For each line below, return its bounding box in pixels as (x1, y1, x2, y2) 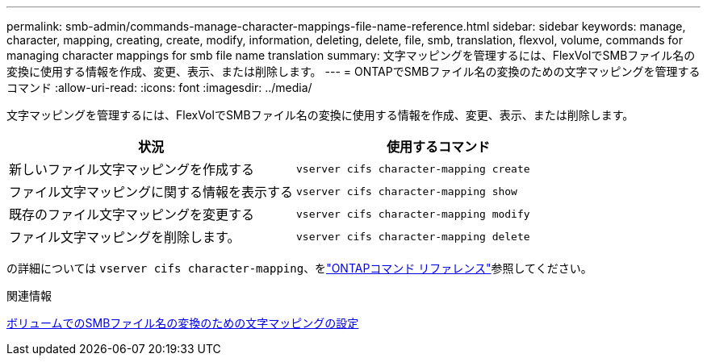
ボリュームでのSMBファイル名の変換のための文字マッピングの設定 (6, 316, 359, 330)
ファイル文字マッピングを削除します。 (9, 229, 241, 245)
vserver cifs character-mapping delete (296, 230, 530, 243)
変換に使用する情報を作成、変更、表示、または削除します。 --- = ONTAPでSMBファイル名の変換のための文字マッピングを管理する (6, 64, 701, 78)
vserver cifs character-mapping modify (296, 207, 530, 220)
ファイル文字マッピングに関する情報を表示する (9, 184, 294, 200)
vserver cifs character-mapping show (296, 185, 517, 198)
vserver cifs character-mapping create (296, 162, 530, 175)
